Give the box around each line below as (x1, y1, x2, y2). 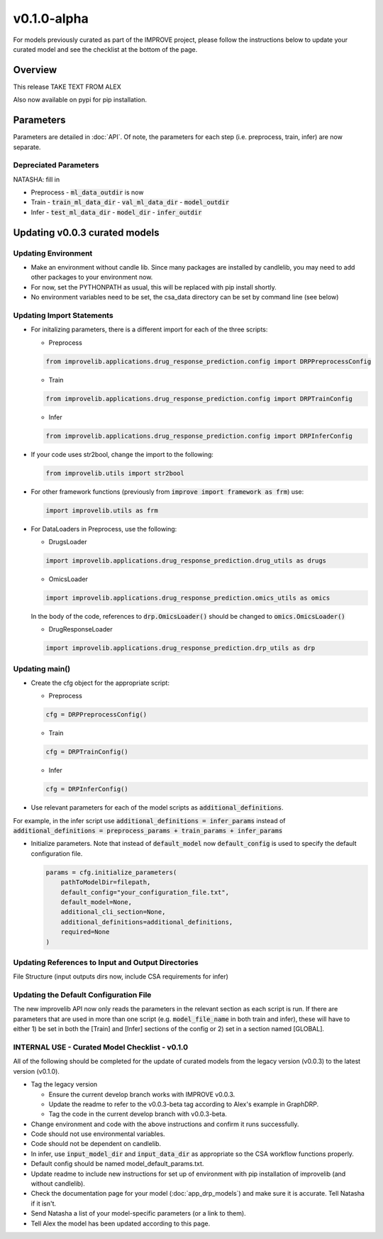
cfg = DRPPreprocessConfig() (45, 710, 148, 719)
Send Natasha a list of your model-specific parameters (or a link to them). (30, 1209, 246, 1218)
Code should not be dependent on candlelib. (30, 1140, 162, 1148)
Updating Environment (13, 248, 93, 258)
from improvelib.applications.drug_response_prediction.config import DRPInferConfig (45, 431, 353, 440)
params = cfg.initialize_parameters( (45, 868, 177, 876)
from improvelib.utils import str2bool (45, 469, 184, 477)
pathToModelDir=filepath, (60, 879, 151, 886)
